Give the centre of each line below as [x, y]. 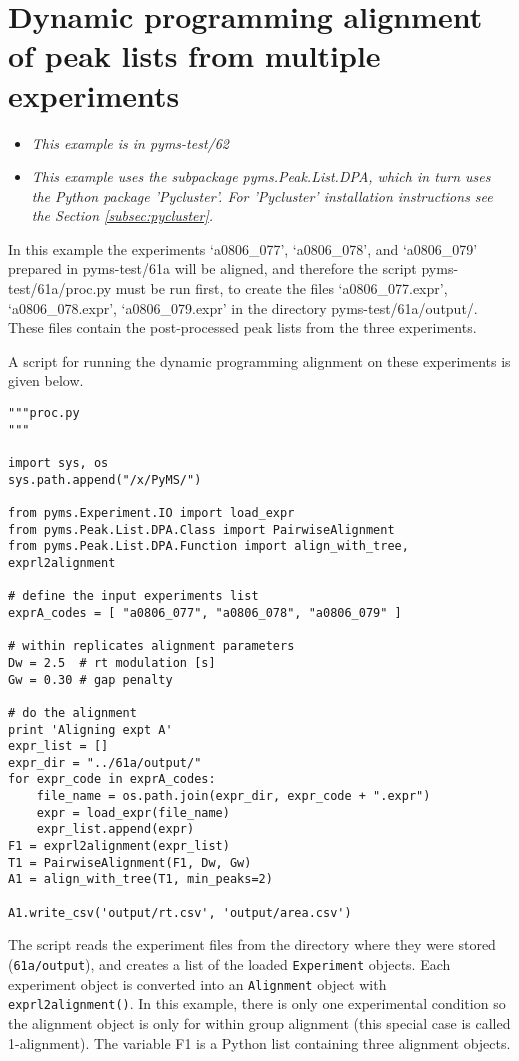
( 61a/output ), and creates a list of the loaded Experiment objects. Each [229, 963]
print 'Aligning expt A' [90, 729]
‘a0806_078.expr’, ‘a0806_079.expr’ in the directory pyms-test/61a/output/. [243, 307]
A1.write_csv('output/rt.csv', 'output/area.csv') [180, 912]
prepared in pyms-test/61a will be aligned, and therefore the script [212, 268]
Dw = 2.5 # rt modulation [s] [112, 662]
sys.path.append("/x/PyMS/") [105, 479]
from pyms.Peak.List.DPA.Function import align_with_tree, [208, 546]
